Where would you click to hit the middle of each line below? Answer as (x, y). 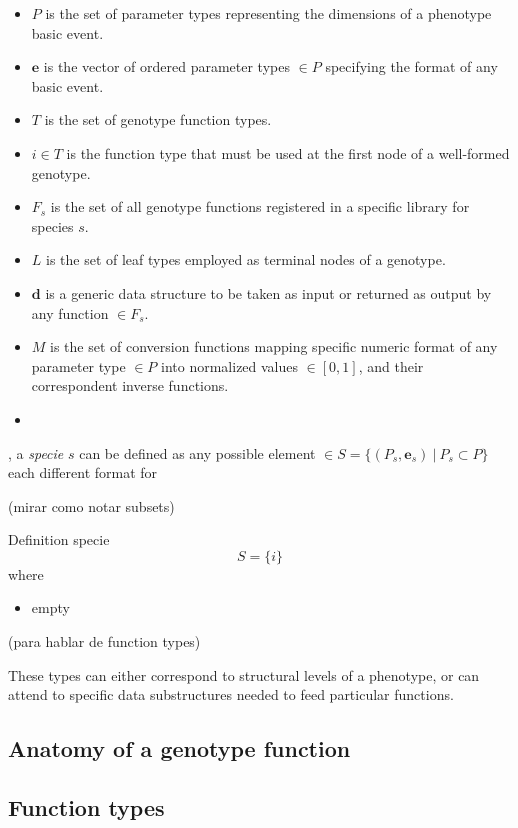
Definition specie (59, 539)
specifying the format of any (411, 66)
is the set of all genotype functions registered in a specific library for (260, 206)
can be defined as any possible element (197, 452)
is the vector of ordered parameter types (166, 66)
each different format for (83, 472)
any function (70, 312)
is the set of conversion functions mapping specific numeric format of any (274, 346)
